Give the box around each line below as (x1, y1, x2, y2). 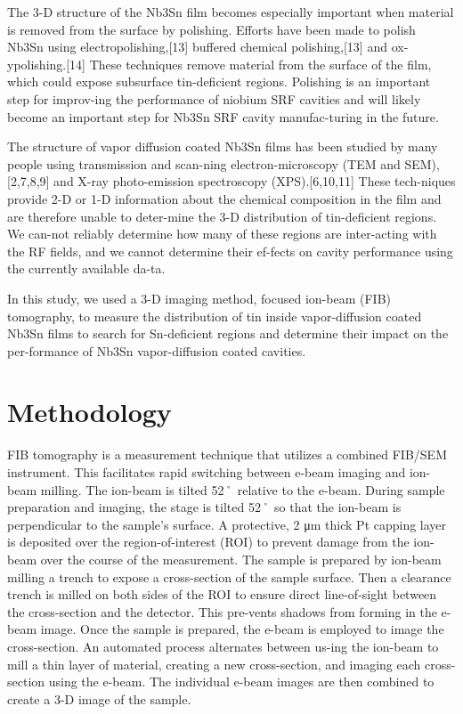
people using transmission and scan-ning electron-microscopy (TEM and (7, 154, 401, 173)
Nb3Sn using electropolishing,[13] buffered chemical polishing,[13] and (7, 37, 387, 56)
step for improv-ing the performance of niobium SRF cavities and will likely (7, 89, 421, 108)
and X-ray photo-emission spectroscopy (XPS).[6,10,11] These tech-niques (53, 172, 456, 191)
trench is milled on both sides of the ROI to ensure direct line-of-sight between (7, 585, 437, 604)
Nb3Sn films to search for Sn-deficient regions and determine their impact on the (7, 324, 449, 343)
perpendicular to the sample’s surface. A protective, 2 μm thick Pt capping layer (7, 515, 447, 533)
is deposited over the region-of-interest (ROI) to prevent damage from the (7, 532, 410, 551)
